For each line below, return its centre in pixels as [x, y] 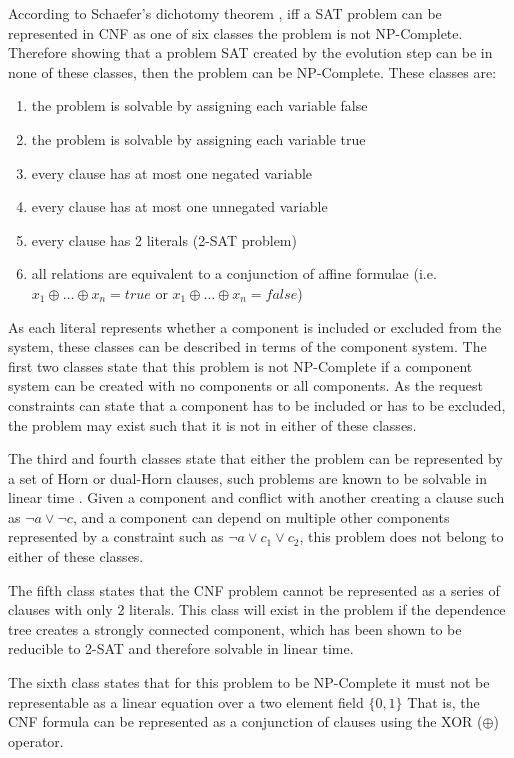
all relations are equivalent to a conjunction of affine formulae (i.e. [234, 273]
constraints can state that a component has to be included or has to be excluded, [257, 404]
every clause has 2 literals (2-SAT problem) [164, 239]
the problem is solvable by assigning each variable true [198, 138]
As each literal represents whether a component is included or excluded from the [255, 326]
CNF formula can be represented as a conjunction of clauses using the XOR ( [245, 721]
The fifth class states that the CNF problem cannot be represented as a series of [254, 589]
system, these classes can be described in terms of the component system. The [247, 346]
